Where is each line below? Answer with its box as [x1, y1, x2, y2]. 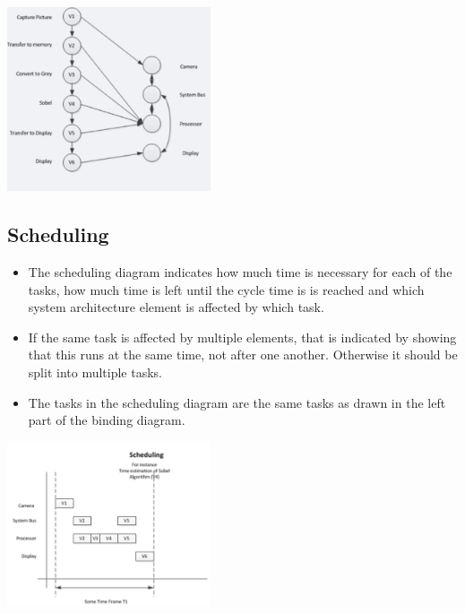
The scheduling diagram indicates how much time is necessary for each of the [28, 263, 452, 281]
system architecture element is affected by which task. [28, 298, 324, 316]
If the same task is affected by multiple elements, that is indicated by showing [28, 327, 457, 346]
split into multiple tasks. [28, 362, 162, 381]
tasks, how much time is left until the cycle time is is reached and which [28, 280, 425, 298]
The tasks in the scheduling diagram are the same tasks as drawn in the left [28, 393, 446, 411]
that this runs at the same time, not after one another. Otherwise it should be [28, 345, 458, 364]
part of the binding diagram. [28, 411, 185, 429]
